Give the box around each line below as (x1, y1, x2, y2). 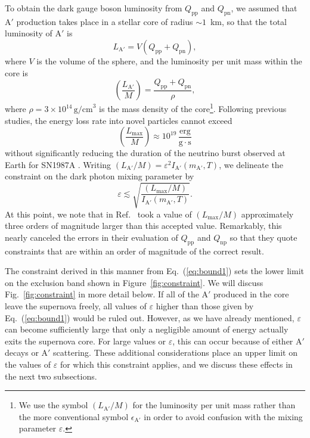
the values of (5, 358, 51, 370)
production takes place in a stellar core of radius (16, 15, 193, 27)
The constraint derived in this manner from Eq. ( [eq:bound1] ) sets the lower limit (5, 265, 305, 277)
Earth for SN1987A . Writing (5, 158, 111, 170)
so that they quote (230, 231, 297, 243)
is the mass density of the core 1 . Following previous (99, 101, 287, 115)
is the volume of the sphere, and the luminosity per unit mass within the (36, 54, 302, 67)
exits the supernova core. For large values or (5, 334, 166, 347)
